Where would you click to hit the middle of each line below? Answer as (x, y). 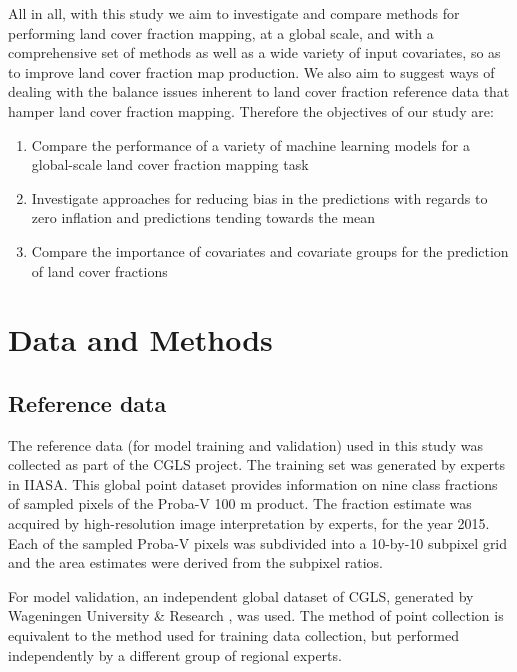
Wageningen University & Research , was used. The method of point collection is (256, 615)
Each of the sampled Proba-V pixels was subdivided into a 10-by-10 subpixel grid (258, 542)
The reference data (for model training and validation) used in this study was (245, 444)
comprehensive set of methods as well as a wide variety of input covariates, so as (254, 52)
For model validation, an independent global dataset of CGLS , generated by (241, 595)
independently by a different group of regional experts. (175, 654)
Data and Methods (140, 339)
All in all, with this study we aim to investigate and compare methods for (234, 13)
